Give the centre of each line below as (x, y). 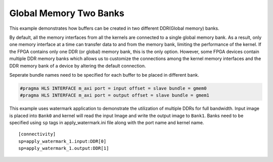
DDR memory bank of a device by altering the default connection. (78, 66)
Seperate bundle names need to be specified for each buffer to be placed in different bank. (104, 75)
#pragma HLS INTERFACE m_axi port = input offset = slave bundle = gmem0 (113, 88)
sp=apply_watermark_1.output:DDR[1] (64, 148)
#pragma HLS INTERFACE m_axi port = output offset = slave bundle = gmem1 (115, 95)
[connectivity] (37, 134)
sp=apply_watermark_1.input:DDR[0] (62, 141)
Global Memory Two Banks (67, 13)
